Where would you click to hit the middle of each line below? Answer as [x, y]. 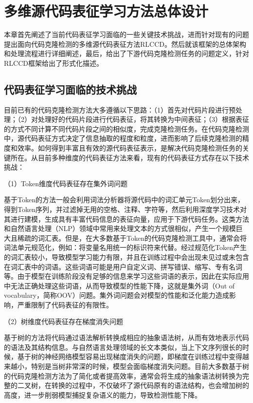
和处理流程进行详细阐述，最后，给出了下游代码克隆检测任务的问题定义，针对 [126, 53]
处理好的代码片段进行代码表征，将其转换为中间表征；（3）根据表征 [143, 119]
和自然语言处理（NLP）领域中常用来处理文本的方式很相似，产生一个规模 [120, 228]
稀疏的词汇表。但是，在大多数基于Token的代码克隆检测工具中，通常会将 [132, 238]
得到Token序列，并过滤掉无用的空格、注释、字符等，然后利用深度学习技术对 [125, 209]
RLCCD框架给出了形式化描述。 [54, 63]
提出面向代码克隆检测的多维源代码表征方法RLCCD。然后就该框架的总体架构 [125, 44]
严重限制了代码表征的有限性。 [65, 304]
